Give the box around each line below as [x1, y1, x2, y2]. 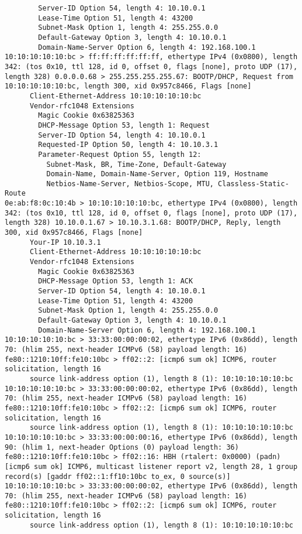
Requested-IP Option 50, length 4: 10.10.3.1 [38, 141, 218, 149]
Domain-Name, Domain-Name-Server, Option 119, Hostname [46, 170, 269, 179]
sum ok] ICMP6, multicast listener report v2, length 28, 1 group [34, 462, 298, 471]
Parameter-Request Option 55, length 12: [38, 150, 202, 159]
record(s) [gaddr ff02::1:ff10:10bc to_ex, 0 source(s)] [5, 472, 231, 481]
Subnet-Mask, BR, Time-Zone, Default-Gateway [46, 160, 227, 169]
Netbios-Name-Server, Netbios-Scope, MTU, [46, 179, 214, 188]
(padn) [255, 453, 281, 461]
